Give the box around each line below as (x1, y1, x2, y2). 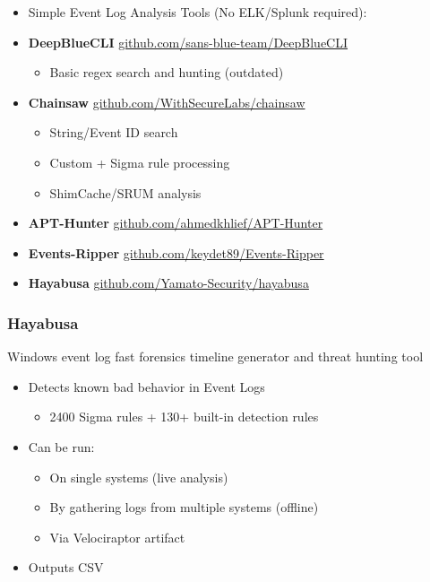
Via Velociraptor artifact (49, 527, 185, 546)
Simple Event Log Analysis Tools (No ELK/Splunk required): (28, 3, 367, 21)
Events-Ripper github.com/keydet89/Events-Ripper (28, 243, 324, 262)
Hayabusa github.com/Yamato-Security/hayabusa (28, 274, 309, 292)
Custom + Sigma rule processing (49, 152, 230, 171)
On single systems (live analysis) (49, 467, 228, 486)
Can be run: (28, 437, 95, 456)
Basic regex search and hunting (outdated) (49, 63, 284, 82)
